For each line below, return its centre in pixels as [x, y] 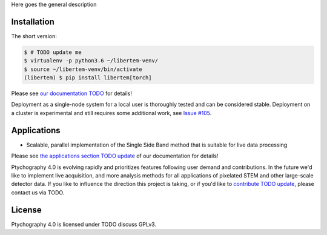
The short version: [34, 36]
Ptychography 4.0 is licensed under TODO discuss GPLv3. [84, 224]
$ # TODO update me [53, 52]
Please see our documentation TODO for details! [72, 93]
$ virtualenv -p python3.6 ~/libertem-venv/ [91, 61]
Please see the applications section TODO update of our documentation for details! [115, 156]
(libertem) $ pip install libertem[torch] [88, 78]
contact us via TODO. [38, 192]
